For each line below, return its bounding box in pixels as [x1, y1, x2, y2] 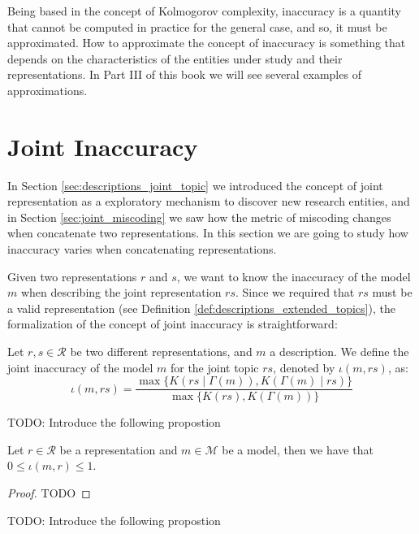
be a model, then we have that [222, 441, 374, 458]
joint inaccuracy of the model [7, 358, 153, 376]
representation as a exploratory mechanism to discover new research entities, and [7, 193, 410, 210]
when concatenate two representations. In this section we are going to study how [7, 224, 408, 241]
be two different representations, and [70, 343, 253, 360]
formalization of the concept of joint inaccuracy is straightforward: [7, 315, 338, 332]
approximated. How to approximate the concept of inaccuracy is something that [7, 34, 406, 51]
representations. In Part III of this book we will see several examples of [7, 66, 361, 83]
